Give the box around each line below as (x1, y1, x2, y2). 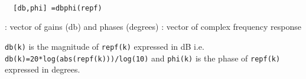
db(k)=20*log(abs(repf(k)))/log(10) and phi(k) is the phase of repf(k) (5, 51, 281, 64)
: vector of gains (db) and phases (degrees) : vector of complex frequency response (5, 20, 301, 33)
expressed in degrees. (5, 63, 80, 75)
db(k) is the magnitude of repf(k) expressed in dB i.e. (5, 40, 204, 52)
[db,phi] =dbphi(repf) (13, 4, 102, 12)
